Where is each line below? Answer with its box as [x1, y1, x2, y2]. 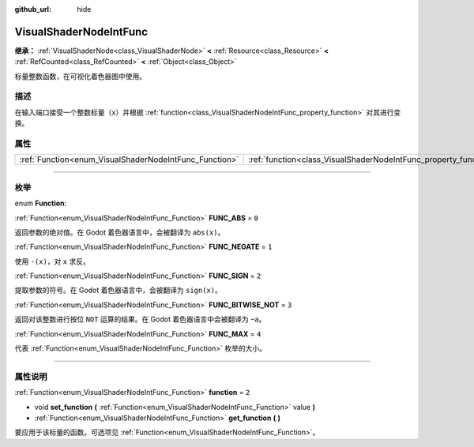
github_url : [14, 5, 51, 13]
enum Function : [14, 198, 67, 208]
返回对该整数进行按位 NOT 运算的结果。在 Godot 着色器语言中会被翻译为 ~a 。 [14, 314, 266, 324]
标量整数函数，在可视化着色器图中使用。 [14, 71, 146, 81]
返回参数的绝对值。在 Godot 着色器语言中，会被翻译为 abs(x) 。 [14, 227, 225, 237]
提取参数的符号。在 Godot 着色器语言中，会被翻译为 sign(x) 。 [14, 285, 223, 295]
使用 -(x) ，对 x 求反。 [14, 257, 90, 266]
